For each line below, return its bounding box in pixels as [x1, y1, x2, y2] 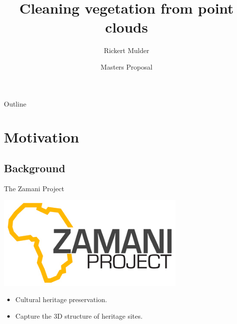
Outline [4, 98, 26, 108]
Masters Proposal [100, 61, 153, 72]
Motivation [4, 127, 79, 147]
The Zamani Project [4, 183, 64, 193]
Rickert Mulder [104, 45, 149, 55]
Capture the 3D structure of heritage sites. [15, 310, 143, 321]
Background [4, 160, 66, 175]
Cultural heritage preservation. [15, 294, 107, 305]
